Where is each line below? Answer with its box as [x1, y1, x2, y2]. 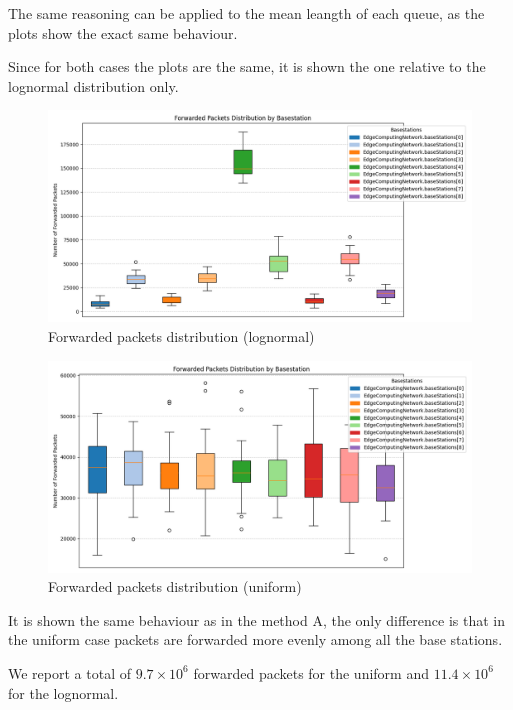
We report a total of [8, 662, 131, 683]
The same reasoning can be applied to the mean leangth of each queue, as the [8, 3, 485, 23]
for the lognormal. [8, 682, 119, 703]
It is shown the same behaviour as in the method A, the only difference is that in [8, 609, 506, 630]
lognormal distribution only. [8, 75, 179, 96]
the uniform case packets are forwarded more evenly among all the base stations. [8, 629, 503, 650]
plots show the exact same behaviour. [8, 22, 238, 43]
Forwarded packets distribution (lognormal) [48, 325, 315, 346]
